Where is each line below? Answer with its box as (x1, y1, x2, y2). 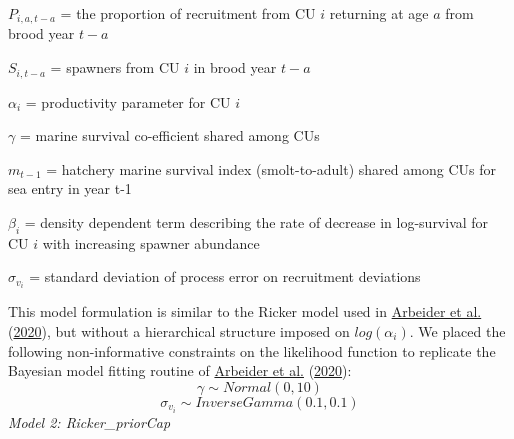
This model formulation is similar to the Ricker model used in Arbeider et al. (8, 301, 482, 322)
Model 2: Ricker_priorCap (8, 411, 171, 432)
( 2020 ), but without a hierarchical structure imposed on (8, 320, 350, 341)
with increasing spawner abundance (42, 232, 260, 253)
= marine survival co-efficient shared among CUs (19, 125, 320, 146)
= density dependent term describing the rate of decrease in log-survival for (24, 211, 489, 232)
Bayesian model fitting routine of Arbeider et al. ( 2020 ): (8, 360, 352, 381)
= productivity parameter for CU (25, 91, 231, 112)
